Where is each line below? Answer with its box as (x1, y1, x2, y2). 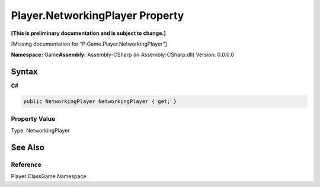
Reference (11, 160, 41, 169)
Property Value (11, 114, 56, 122)
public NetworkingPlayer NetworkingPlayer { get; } (23, 98, 177, 105)
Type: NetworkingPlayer (11, 127, 71, 134)
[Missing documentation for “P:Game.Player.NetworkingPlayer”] (11, 40, 167, 47)
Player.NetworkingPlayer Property (11, 9, 184, 22)
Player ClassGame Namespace (11, 173, 87, 180)
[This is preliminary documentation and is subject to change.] (11, 30, 166, 37)
